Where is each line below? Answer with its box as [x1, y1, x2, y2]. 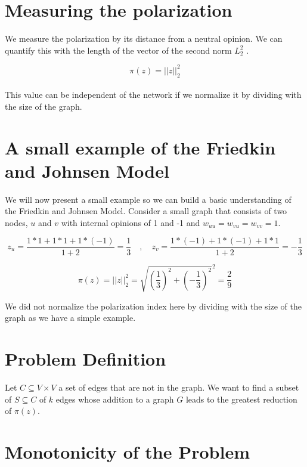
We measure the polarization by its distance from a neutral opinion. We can [5, 32, 283, 45]
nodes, [5, 216, 28, 228]
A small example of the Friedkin [5, 135, 276, 159]
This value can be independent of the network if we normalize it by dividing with [5, 88, 302, 101]
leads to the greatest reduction [185, 392, 297, 405]
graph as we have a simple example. [5, 311, 136, 324]
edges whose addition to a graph [55, 392, 174, 405]
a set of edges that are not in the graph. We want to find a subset [58, 381, 299, 393]
